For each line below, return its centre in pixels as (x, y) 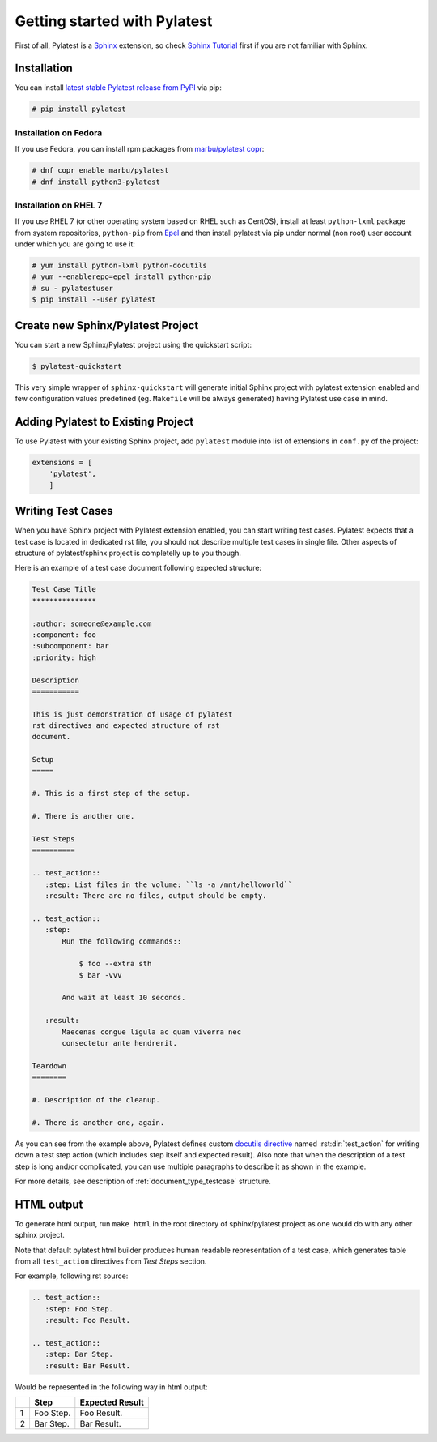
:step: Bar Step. (79, 1354)
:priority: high (64, 657)
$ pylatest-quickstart (77, 366)
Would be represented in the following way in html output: (111, 1387)
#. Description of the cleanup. (96, 1100)
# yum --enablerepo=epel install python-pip (122, 277)
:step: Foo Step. (79, 1309)
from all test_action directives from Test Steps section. (111, 1261)
